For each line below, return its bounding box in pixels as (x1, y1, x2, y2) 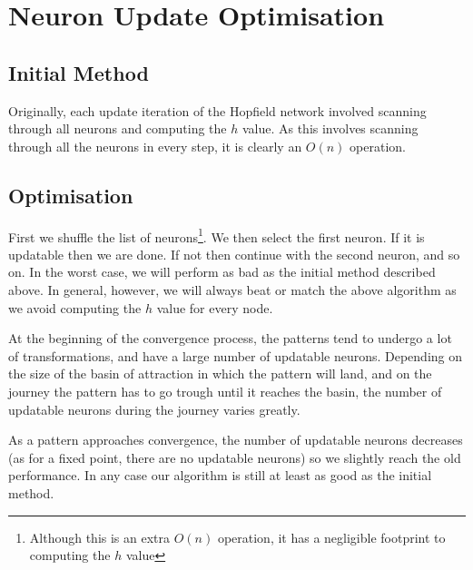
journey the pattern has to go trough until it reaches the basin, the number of (8, 381, 442, 400)
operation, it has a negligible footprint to (217, 527, 446, 546)
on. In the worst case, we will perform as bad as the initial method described (8, 262, 436, 281)
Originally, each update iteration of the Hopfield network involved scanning (8, 101, 427, 120)
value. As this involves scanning (241, 119, 419, 138)
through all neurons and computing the (8, 119, 227, 138)
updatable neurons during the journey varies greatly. (8, 399, 301, 418)
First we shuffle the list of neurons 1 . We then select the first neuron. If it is (8, 224, 425, 246)
